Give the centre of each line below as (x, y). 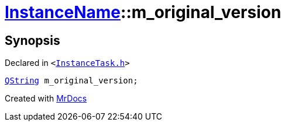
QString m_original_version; (71, 81)
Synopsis (32, 40)
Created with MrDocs (46, 99)
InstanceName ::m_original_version (143, 12)
